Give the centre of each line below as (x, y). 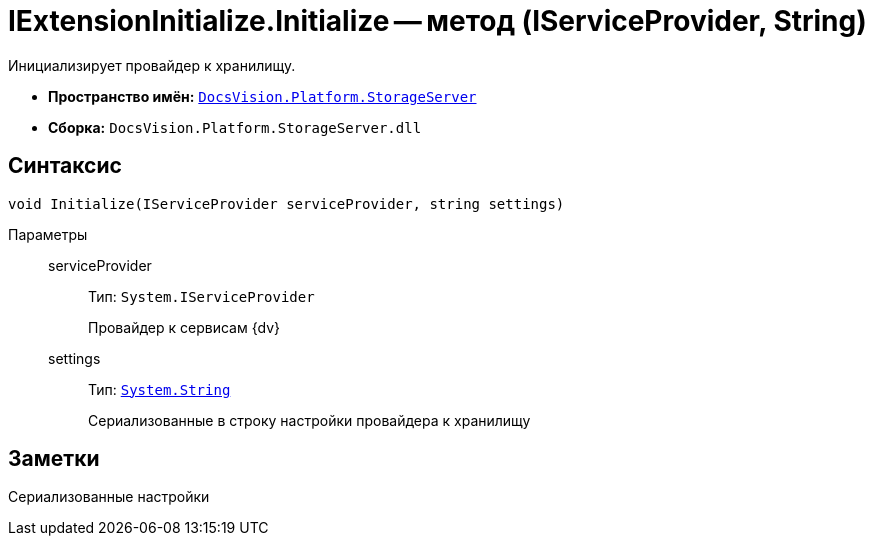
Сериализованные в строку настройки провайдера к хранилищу (309, 420)
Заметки (54, 459)
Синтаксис (65, 166)
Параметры (48, 234)
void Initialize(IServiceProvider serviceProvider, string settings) (286, 203)
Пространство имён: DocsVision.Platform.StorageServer (262, 96)
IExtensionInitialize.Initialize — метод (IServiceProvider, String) (437, 21)
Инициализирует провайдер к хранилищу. (152, 65)
